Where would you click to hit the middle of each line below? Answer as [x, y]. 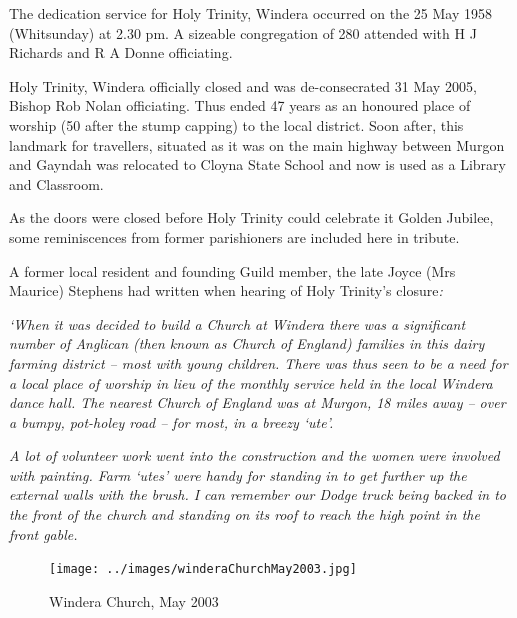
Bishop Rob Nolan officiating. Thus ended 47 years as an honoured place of [240, 105]
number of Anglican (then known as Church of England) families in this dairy [247, 343]
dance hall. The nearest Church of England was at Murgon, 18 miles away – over [257, 402]
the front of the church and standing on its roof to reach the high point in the [244, 514]
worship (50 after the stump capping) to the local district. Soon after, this [236, 124]
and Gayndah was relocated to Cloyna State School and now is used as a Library [257, 164]
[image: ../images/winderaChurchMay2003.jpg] [203, 569]
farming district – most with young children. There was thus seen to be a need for [258, 362]
